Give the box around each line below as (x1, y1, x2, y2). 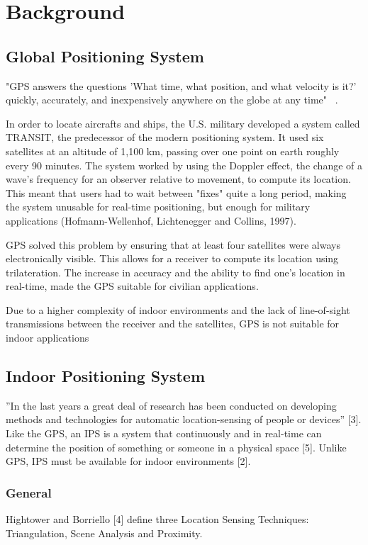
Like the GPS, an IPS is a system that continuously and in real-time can (6, 426, 322, 441)
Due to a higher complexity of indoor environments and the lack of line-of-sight (6, 302, 350, 317)
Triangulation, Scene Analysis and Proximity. (6, 525, 203, 540)
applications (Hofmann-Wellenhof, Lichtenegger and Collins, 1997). (6, 213, 296, 227)
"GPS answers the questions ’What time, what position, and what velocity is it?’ (6, 78, 357, 93)
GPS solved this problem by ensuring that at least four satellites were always (6, 237, 340, 252)
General (6, 483, 52, 501)
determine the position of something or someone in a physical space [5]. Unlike (6, 439, 347, 454)
